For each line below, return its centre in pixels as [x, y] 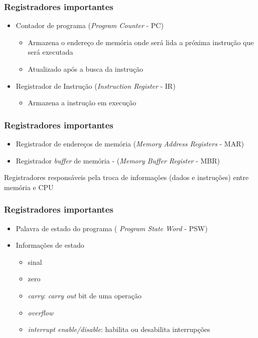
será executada [50, 52]
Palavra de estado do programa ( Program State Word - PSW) [112, 228]
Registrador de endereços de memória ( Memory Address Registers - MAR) [130, 143]
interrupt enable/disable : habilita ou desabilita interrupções [119, 329]
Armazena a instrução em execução [82, 103]
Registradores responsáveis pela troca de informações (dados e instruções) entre [126, 177]
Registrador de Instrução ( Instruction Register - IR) [96, 86]
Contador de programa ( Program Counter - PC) [90, 25]
